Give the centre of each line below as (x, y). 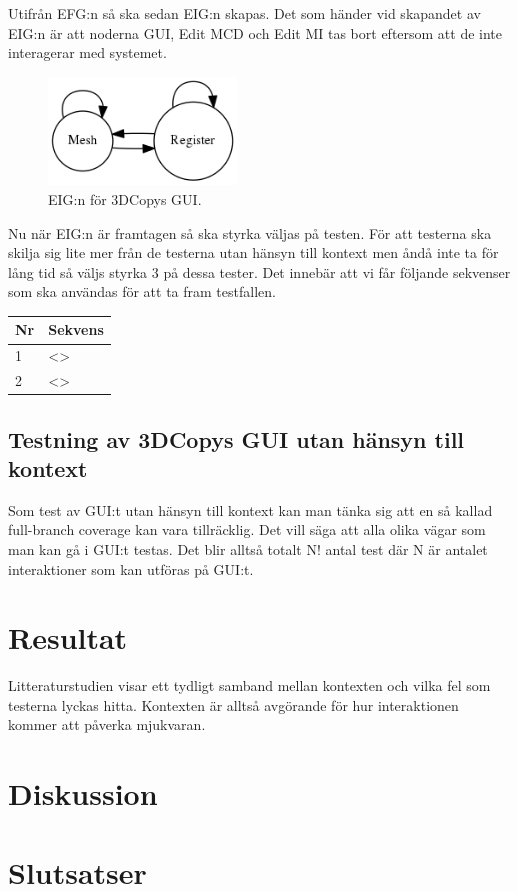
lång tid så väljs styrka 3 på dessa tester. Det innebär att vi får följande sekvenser (259, 271)
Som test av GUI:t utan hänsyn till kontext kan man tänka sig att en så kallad (250, 509)
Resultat (68, 637)
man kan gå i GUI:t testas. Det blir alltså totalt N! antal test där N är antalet (248, 548)
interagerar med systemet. (87, 52)
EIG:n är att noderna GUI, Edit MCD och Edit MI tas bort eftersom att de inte (255, 32)
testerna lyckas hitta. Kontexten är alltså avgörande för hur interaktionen (233, 704)
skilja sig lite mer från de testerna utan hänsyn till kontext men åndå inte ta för (253, 252)
